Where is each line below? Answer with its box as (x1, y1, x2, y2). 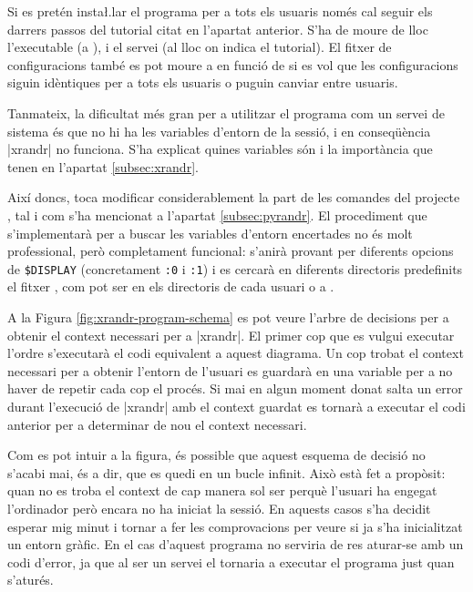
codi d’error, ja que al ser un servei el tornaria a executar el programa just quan (7, 552, 455, 571)
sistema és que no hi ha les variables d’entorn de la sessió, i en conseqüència (7, 121, 431, 140)
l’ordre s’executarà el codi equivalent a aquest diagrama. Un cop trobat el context (7, 343, 464, 362)
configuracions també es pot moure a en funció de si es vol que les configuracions (7, 55, 458, 74)
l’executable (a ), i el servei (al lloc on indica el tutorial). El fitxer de (7, 37, 392, 56)
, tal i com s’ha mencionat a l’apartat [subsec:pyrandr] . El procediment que (7, 205, 427, 224)
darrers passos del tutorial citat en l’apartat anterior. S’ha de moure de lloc (7, 19, 428, 38)
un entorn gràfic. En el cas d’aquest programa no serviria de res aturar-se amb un (7, 535, 464, 554)
